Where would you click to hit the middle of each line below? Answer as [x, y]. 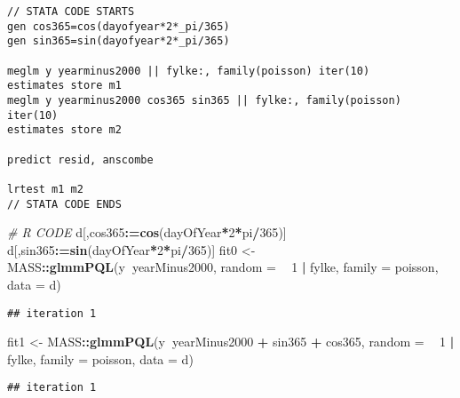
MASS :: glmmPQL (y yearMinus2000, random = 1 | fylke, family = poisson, [223, 267]
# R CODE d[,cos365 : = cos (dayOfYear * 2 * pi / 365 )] [147, 232]
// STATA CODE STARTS [71, 12]
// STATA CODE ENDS [64, 204]
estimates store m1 [64, 86]
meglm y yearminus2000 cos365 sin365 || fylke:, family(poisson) [204, 100]
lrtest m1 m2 [45, 189]
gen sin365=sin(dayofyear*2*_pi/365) [119, 41]
